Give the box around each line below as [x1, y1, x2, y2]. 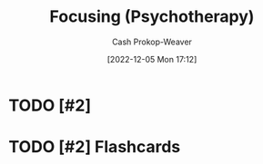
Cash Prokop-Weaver [111, 36, 193, 47]
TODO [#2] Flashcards [8, 137, 181, 158]
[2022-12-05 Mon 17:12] [106, 53, 197, 64]
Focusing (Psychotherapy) [49, 6, 255, 27]
